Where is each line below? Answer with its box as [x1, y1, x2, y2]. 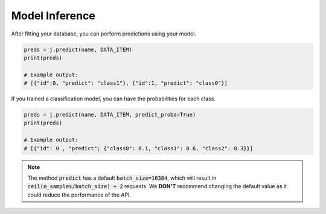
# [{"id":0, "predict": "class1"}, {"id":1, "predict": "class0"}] [24, 80, 228, 87]
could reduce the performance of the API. [27, 191, 131, 198]
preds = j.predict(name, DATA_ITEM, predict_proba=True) [24, 111, 196, 118]
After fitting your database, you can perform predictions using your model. [11, 30, 196, 37]
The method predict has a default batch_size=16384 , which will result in [27, 174, 217, 182]
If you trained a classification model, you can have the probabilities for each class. [11, 95, 216, 102]
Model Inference [11, 9, 96, 22]
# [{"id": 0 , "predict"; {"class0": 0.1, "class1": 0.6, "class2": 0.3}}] [24, 145, 254, 151]
